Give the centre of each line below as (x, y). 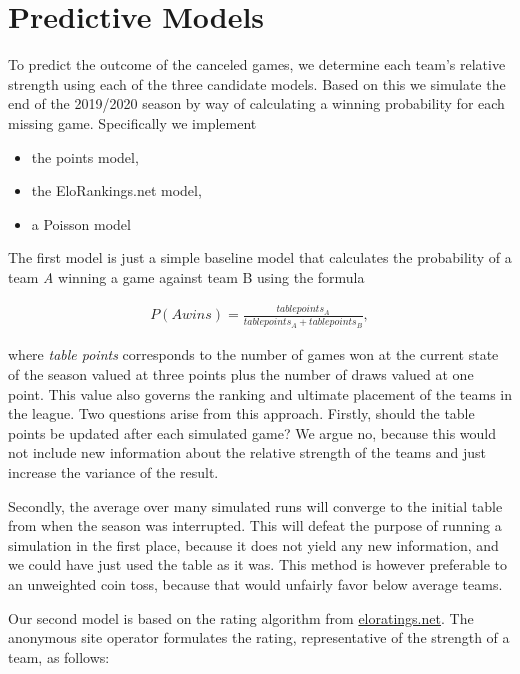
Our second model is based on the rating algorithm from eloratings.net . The (241, 617)
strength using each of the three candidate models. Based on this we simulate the (257, 83)
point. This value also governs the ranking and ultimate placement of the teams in (260, 393)
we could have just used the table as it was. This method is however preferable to (258, 564)
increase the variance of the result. (113, 472)
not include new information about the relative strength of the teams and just (247, 452)
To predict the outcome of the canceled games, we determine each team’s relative (257, 64)
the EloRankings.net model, (116, 190)
